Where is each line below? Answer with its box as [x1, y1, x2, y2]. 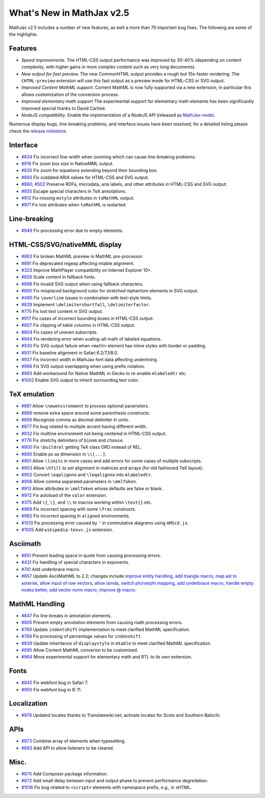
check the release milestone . [9, 128, 68, 134]
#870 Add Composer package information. [21, 770, 108, 776]
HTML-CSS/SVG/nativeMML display [9, 241, 122, 249]
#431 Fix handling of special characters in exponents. [21, 559, 130, 565]
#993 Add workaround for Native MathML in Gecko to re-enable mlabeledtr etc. [21, 370, 187, 376]
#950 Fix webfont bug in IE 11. [21, 686, 82, 692]
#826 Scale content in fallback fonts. [21, 274, 96, 280]
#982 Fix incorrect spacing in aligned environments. [21, 513, 130, 519]
